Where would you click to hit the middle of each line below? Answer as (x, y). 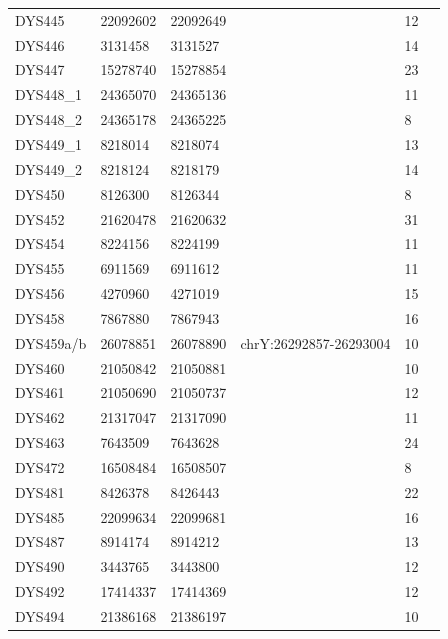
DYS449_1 (49, 143)
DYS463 (40, 442)
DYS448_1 (49, 94)
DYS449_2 (49, 168)
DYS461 (40, 392)
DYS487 (40, 541)
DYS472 (40, 466)
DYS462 (40, 417)
